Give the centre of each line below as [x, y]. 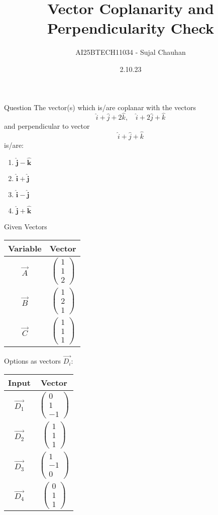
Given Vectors [26, 227]
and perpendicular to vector [47, 126]
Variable [25, 248]
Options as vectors [33, 361]
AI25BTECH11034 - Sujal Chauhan [131, 52]
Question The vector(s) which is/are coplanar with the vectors [100, 107]
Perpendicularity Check [131, 28]
